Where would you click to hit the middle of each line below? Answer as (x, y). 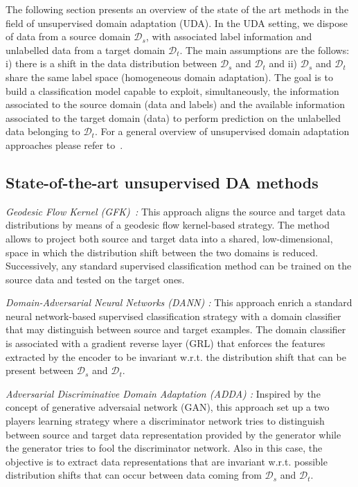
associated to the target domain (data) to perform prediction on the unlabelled (173, 117)
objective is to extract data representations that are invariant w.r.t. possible (167, 461)
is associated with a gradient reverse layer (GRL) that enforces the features (165, 343)
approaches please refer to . (64, 144)
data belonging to (43, 131)
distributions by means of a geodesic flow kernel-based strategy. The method (168, 225)
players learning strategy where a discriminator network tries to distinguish (165, 421)
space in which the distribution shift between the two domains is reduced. (162, 252)
